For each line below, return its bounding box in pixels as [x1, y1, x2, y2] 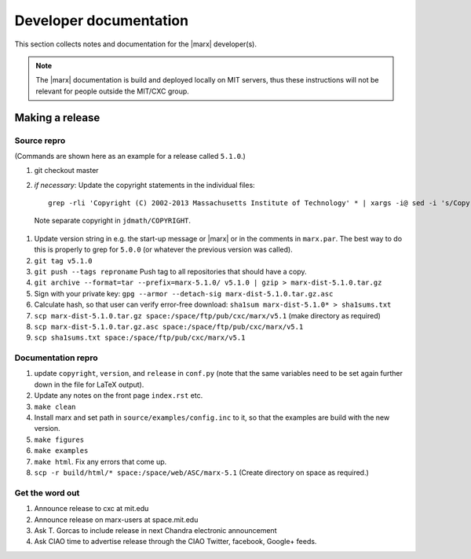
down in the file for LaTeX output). [34, 380, 144, 389]
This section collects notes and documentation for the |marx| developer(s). [14, 39, 257, 49]
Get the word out [14, 487, 80, 498]
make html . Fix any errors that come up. [34, 457, 167, 466]
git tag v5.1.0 [34, 256, 93, 265]
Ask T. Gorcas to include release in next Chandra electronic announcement [34, 525, 277, 535]
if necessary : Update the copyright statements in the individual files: [34, 180, 255, 189]
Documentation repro [14, 352, 98, 363]
